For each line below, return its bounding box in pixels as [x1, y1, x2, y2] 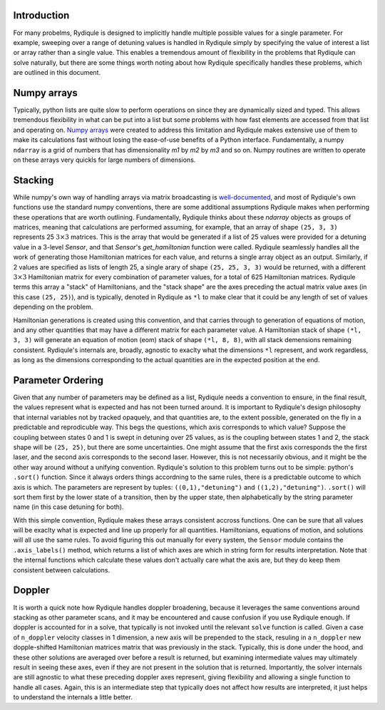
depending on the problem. [13, 303, 93, 312]
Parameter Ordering [13, 374, 103, 386]
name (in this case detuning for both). [13, 503, 124, 511]
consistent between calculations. [13, 565, 111, 574]
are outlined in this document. [13, 68, 101, 77]
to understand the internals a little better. [13, 693, 133, 701]
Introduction [13, 9, 70, 21]
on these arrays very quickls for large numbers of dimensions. [13, 155, 196, 164]
